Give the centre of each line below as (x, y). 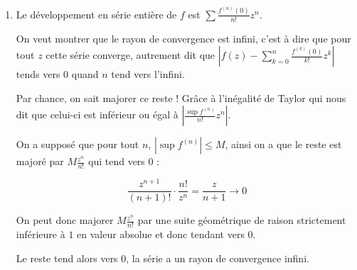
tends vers (38, 74)
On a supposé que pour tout (78, 144)
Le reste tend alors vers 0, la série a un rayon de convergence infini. (162, 258)
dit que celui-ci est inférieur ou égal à (97, 114)
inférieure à (41, 234)
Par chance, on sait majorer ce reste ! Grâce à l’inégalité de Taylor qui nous (181, 97)
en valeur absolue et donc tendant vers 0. (166, 234)
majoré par (40, 161)
